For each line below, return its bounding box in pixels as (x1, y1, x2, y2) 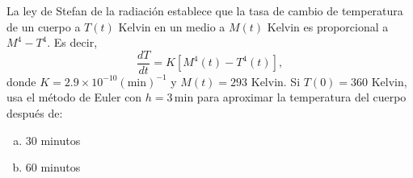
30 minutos (25, 131, 81, 148)
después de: (6, 105, 63, 122)
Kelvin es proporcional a (267, 18, 389, 35)
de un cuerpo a (6, 18, 81, 35)
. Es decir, (47, 34, 98, 51)
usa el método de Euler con (6, 89, 142, 106)
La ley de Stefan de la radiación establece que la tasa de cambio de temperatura (6, 2, 403, 19)
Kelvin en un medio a (118, 18, 225, 35)
